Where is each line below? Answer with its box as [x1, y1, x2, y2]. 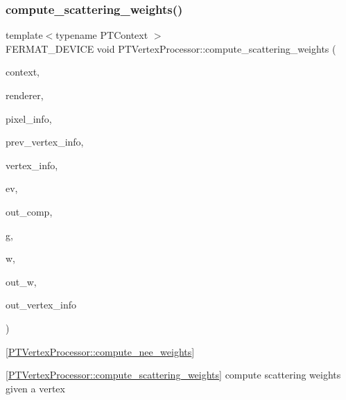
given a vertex [6, 381, 65, 395]
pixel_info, [6, 111, 52, 125]
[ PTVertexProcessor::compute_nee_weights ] [6, 344, 195, 358]
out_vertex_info [6, 297, 76, 312]
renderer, [6, 88, 44, 102]
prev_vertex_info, [6, 134, 84, 149]
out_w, [6, 274, 37, 288]
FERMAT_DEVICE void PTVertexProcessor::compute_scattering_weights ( [6, 41, 336, 55]
